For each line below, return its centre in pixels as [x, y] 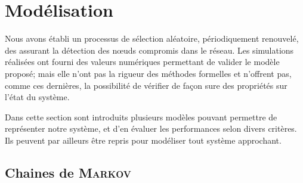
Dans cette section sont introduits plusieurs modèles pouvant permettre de [141, 117]
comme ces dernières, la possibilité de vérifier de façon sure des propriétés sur [146, 85]
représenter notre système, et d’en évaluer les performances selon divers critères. [151, 128]
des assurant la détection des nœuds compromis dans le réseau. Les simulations [149, 50]
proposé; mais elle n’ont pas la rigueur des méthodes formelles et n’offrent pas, [148, 73]
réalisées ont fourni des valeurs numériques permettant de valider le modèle [142, 62]
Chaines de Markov [68, 172]
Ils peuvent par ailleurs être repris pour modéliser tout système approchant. [143, 140]
